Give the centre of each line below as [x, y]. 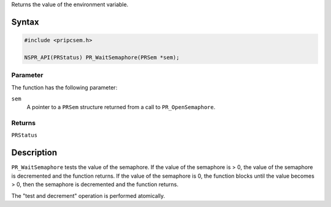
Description [34, 153]
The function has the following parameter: [64, 87]
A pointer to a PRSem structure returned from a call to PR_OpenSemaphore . [121, 107]
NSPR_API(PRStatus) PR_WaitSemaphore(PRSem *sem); [102, 57]
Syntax [25, 22]
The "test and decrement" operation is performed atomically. [88, 195]
